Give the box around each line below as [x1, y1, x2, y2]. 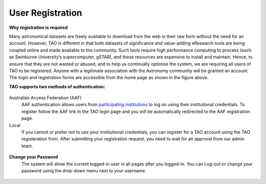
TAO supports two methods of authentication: [9, 83, 105, 89]
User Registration [9, 7, 82, 18]
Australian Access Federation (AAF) [9, 95, 82, 101]
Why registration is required [9, 25, 68, 30]
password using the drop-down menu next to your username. [21, 167, 146, 174]
